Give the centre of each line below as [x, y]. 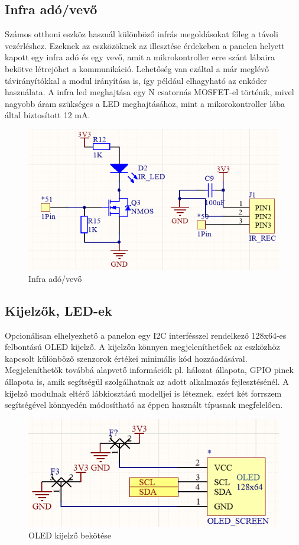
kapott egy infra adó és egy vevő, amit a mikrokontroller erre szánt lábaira [140, 57]
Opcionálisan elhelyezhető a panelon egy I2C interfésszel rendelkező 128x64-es [146, 335]
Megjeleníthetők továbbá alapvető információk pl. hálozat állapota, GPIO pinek [149, 370]
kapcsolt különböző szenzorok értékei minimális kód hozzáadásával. [126, 358]
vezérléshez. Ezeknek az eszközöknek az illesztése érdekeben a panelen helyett [145, 45]
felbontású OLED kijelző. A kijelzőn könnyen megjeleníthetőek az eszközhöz [142, 347]
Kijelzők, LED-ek [58, 310]
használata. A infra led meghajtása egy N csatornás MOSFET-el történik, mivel [149, 92]
